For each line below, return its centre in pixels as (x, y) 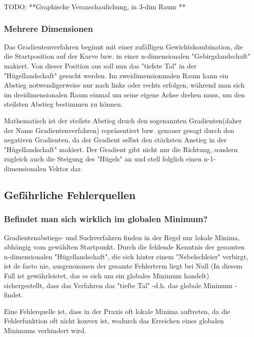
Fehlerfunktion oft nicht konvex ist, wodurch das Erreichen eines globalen (114, 321)
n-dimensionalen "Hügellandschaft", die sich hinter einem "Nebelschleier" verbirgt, (126, 256)
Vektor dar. (66, 168)
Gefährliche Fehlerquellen (70, 194)
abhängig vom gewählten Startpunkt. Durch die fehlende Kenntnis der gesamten (124, 247)
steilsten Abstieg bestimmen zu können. (63, 104)
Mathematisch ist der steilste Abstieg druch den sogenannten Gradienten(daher (123, 120)
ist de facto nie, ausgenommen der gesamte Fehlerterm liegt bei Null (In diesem (123, 266)
